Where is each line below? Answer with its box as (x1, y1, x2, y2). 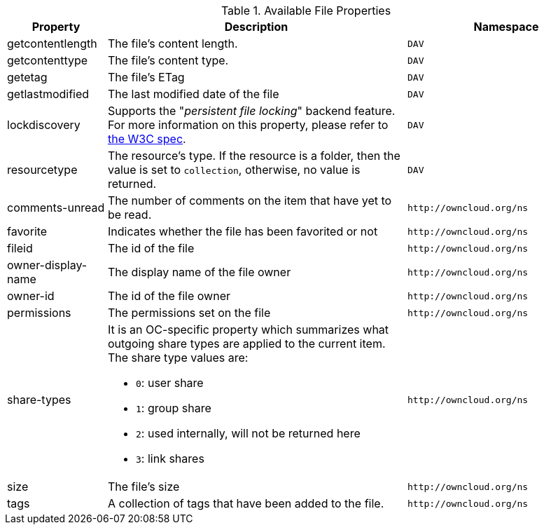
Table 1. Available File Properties (221, 4, 391, 18)
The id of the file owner (107, 289, 231, 303)
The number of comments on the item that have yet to (107, 193, 392, 208)
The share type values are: (107, 351, 249, 365)
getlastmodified (7, 87, 90, 101)
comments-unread (7, 201, 105, 215)
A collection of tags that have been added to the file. (107, 496, 384, 510)
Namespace (473, 20, 539, 34)
